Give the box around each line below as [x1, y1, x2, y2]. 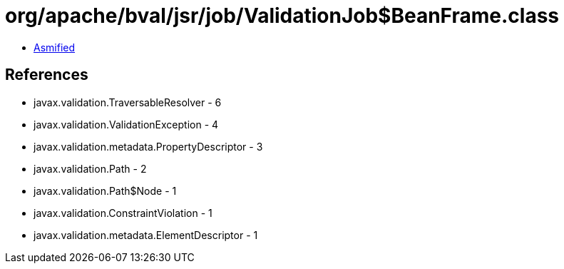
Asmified [34, 41, 76, 54]
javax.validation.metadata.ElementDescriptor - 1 [34, 228, 258, 241]
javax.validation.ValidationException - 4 [34, 118, 219, 131]
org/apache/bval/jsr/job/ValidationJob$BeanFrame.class [5, 4, 560, 28]
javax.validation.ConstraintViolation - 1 [34, 206, 212, 219]
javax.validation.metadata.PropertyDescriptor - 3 [34, 140, 263, 153]
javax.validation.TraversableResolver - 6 [34, 96, 222, 108]
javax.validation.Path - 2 [34, 162, 147, 175]
